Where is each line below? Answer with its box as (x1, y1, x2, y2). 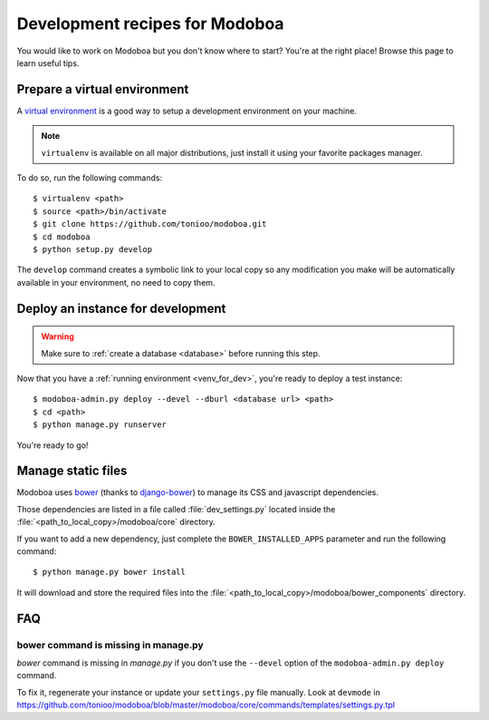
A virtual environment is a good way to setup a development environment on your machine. (16, 105, 358, 116)
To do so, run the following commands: (16, 172, 163, 183)
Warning (41, 331, 74, 342)
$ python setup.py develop (33, 244, 153, 254)
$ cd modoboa (33, 231, 91, 242)
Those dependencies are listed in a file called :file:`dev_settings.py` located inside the (16, 503, 336, 514)
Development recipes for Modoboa (16, 14, 284, 34)
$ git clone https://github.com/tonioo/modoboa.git (33, 219, 267, 229)
